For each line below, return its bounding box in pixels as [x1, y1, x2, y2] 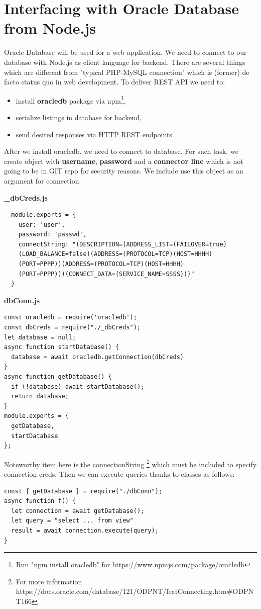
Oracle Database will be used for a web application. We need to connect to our [4, 47, 247, 57]
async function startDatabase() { [4, 343, 119, 351]
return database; [11, 393, 69, 400]
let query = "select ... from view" [11, 517, 134, 525]
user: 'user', [18, 221, 65, 228]
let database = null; [4, 333, 76, 341]
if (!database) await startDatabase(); [11, 383, 145, 390]
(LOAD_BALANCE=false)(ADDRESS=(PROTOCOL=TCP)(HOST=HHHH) [18, 250, 213, 258]
